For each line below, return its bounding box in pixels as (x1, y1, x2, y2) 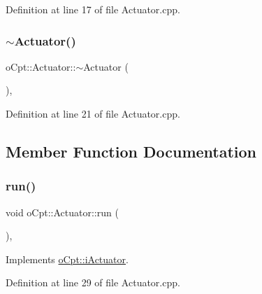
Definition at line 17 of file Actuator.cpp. (6, 2, 180, 16)
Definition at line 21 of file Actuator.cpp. (6, 106, 180, 120)
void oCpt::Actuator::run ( (6, 204, 119, 219)
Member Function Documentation (6, 140, 257, 162)
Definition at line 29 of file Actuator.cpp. (6, 275, 180, 290)
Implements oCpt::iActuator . (6, 251, 129, 266)
